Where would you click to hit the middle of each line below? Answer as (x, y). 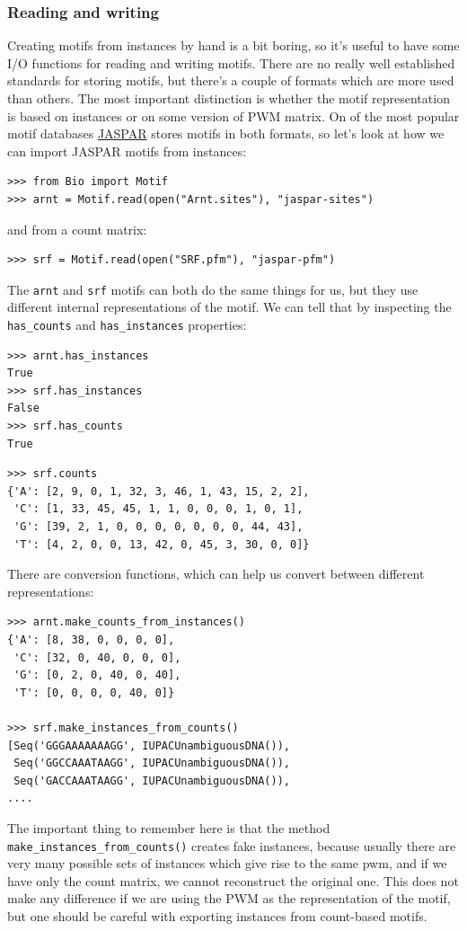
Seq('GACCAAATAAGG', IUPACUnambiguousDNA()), (152, 780)
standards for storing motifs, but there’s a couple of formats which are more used (231, 80)
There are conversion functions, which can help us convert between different (216, 574)
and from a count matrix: (77, 229)
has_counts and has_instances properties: (127, 324)
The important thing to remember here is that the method (169, 827)
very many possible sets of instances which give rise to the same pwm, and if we (227, 863)
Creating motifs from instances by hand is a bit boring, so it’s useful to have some (233, 45)
